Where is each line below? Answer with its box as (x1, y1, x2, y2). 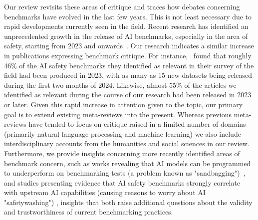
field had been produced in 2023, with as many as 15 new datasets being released (4, 70, 253, 80)
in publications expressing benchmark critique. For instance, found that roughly (4, 50, 252, 60)
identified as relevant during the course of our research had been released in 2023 (4, 89, 252, 100)
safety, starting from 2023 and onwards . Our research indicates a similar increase (4, 40, 254, 51)
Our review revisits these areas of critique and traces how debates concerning (4, 1, 240, 11)
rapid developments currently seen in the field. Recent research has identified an (4, 21, 249, 31)
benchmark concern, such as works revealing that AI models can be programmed (4, 158, 251, 168)
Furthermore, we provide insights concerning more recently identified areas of (4, 148, 240, 158)
